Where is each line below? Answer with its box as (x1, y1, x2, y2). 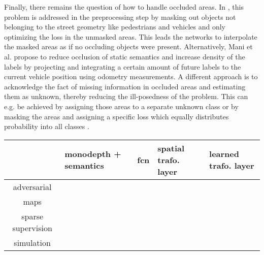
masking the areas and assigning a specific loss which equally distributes (4, 111, 229, 121)
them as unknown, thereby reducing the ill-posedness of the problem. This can (4, 91, 248, 102)
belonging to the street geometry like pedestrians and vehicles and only (4, 21, 225, 32)
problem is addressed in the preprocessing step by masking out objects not (4, 11, 236, 22)
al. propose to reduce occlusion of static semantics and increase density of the (4, 51, 245, 61)
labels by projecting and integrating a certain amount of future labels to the (4, 61, 241, 72)
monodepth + (64, 148, 121, 160)
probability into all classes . (4, 121, 89, 132)
